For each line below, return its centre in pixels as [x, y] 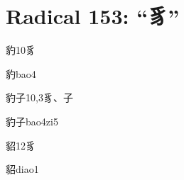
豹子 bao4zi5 [32, 121]
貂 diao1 [22, 169]
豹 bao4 [21, 73]
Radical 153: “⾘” [93, 16]
